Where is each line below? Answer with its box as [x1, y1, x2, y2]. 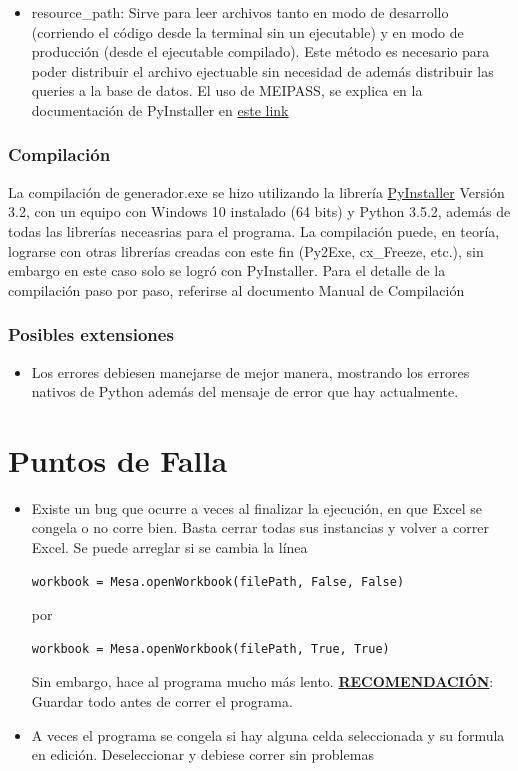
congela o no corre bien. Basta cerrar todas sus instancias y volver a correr [31, 517, 489, 538]
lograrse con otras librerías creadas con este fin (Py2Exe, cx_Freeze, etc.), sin [8, 240, 484, 261]
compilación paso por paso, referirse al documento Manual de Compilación [8, 279, 465, 300]
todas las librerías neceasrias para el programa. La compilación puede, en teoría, [8, 220, 500, 241]
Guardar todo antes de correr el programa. [31, 691, 293, 712]
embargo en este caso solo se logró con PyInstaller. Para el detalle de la [8, 260, 446, 281]
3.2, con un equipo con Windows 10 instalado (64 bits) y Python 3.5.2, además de [8, 201, 511, 222]
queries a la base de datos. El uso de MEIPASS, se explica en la [31, 80, 423, 101]
